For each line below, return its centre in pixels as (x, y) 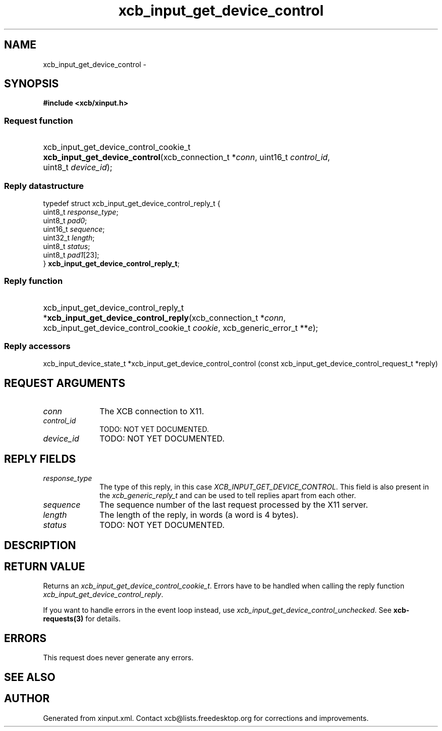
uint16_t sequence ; (74, 229)
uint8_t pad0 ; (65, 220)
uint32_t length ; (69, 237)
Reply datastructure (44, 186)
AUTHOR (27, 699)
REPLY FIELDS (40, 459)
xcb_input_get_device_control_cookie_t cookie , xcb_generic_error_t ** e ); (181, 328)
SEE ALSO (30, 677)
